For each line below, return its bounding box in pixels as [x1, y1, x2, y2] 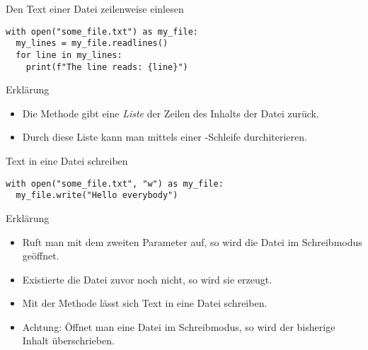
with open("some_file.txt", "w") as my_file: [6, 178, 224, 189]
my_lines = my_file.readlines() [16, 38, 168, 49]
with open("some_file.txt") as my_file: [6, 26, 199, 37]
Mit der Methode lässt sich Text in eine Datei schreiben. [22, 296, 268, 310]
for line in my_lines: [16, 49, 122, 60]
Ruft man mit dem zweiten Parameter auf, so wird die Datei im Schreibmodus [22, 234, 362, 249]
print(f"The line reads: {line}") [25, 62, 188, 72]
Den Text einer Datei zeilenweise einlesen [6, 1, 184, 16]
